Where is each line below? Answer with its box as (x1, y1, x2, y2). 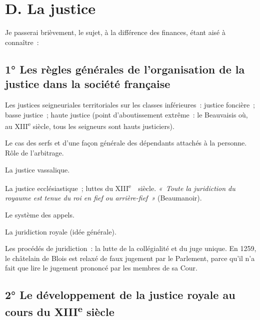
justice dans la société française (5, 76, 170, 91)
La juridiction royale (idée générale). (5, 226, 116, 236)
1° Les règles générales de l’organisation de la (5, 61, 245, 76)
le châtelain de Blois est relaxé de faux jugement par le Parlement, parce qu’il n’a (5, 252, 255, 263)
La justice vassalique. (5, 164, 70, 174)
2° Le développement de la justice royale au (5, 287, 235, 302)
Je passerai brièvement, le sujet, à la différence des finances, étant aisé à (5, 27, 225, 37)
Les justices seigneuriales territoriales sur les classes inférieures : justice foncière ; (5, 99, 255, 109)
